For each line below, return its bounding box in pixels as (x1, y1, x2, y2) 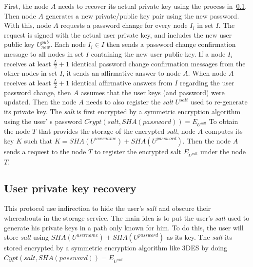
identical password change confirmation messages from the (71, 58, 246, 68)
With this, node (4, 20, 51, 30)
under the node (200, 146, 246, 156)
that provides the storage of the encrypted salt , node (38, 126, 195, 136)
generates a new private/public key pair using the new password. (45, 10, 239, 21)
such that (24, 135, 53, 145)
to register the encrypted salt (94, 146, 181, 156)
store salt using (4, 232, 49, 242)
